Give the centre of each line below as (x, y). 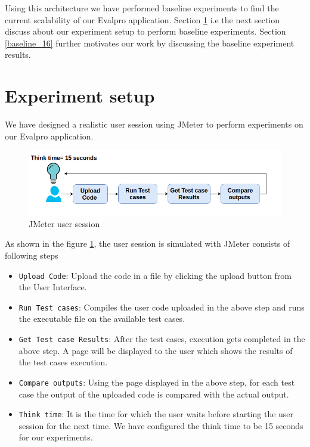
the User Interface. (53, 287)
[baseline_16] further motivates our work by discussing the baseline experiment (150, 43)
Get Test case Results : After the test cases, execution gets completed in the (162, 339)
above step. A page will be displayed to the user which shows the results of (156, 350)
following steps (32, 255)
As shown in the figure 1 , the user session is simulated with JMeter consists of (148, 243)
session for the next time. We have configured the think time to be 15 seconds (161, 425)
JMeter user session (64, 223)
